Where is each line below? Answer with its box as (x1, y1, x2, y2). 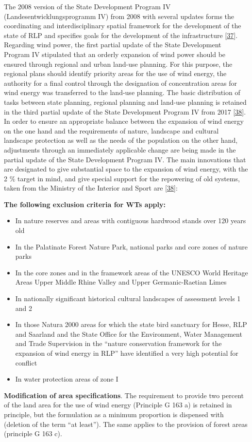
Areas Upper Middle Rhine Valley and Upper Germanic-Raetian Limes (15, 277, 227, 287)
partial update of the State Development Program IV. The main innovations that (4, 154, 246, 164)
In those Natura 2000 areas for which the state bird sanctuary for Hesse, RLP (15, 319, 247, 329)
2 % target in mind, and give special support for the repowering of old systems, (4, 173, 240, 183)
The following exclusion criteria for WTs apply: (4, 199, 166, 209)
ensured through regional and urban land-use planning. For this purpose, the (4, 58, 233, 69)
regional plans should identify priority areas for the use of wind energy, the (4, 68, 227, 78)
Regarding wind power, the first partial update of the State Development (4, 39, 221, 50)
